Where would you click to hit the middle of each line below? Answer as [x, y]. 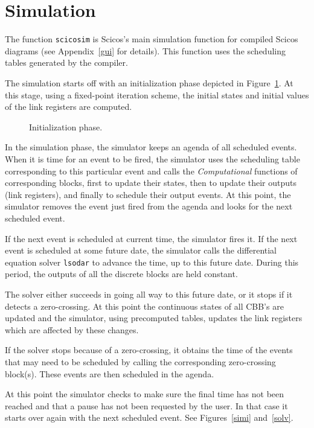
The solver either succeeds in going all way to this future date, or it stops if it [149, 294]
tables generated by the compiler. [66, 62]
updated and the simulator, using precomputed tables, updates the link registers [154, 318]
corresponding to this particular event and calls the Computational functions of [151, 171]
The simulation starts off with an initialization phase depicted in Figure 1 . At [149, 82]
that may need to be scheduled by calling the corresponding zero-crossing [140, 361]
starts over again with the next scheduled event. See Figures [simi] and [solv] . [149, 417]
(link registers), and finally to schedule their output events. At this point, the [148, 194]
